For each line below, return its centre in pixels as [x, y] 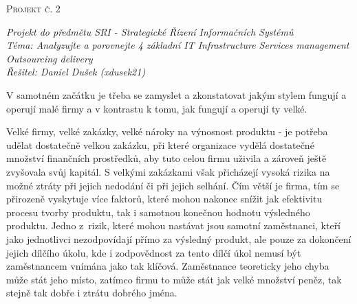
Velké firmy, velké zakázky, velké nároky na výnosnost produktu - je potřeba [167, 131]
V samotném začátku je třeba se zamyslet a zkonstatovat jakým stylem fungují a [176, 94]
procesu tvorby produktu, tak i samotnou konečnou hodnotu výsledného [158, 212]
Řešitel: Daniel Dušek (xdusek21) [76, 72]
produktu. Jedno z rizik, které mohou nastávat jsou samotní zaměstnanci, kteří [174, 225]
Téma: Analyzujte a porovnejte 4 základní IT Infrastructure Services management [178, 45]
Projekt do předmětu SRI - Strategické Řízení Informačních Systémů [150, 31]
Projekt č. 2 [33, 8]
